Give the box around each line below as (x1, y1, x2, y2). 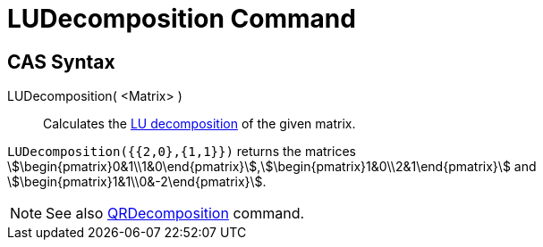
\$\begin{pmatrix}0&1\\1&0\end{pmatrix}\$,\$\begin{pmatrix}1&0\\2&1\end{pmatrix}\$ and (7, 159, 537, 175)
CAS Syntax (7, 50, 115, 73)
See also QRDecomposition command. (46, 204, 305, 223)
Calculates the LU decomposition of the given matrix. (43, 116, 356, 132)
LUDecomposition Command (7, 4, 356, 34)
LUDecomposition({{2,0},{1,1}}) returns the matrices (7, 144, 356, 160)
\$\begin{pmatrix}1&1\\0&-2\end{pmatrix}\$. (7, 174, 267, 190)
